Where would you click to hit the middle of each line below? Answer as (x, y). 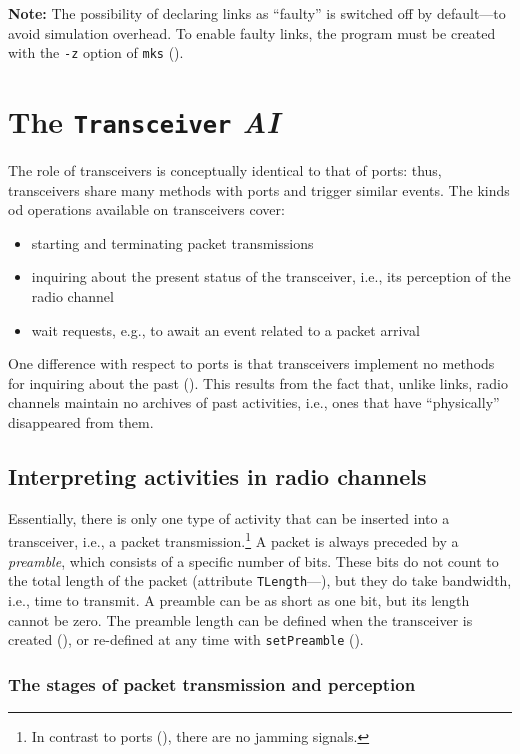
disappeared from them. (81, 422)
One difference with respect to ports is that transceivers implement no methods (251, 363)
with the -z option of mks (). (96, 52)
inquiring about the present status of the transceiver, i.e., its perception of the (271, 276)
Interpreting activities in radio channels (217, 476)
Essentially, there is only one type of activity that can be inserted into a (229, 517)
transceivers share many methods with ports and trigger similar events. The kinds (259, 189)
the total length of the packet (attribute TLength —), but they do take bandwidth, (260, 580)
